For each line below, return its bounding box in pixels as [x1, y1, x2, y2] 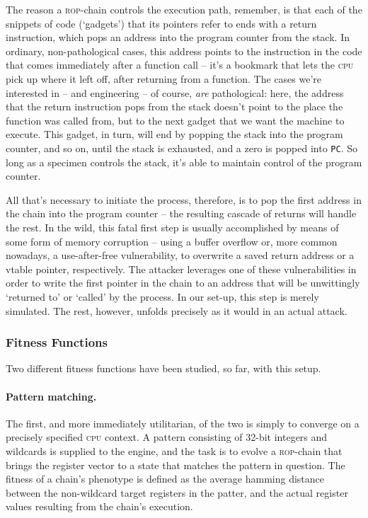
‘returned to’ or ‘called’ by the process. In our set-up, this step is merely [6, 289, 319, 304]
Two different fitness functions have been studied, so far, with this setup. [6, 361, 321, 376]
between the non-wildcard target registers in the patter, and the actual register [6, 485, 348, 500]
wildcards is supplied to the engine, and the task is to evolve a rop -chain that [6, 443, 343, 458]
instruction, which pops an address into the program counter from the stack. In [6, 30, 350, 45]
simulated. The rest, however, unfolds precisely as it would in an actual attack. [6, 303, 347, 318]
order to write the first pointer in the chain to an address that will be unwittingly [6, 275, 360, 290]
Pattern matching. [6, 388, 97, 403]
